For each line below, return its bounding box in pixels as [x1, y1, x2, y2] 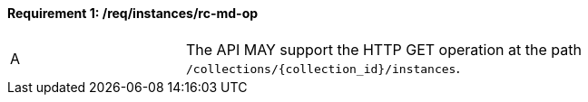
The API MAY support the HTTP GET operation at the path [186, 40, 582, 59]
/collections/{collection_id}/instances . [186, 58, 461, 77]
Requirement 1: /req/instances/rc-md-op [7, 5, 259, 21]
